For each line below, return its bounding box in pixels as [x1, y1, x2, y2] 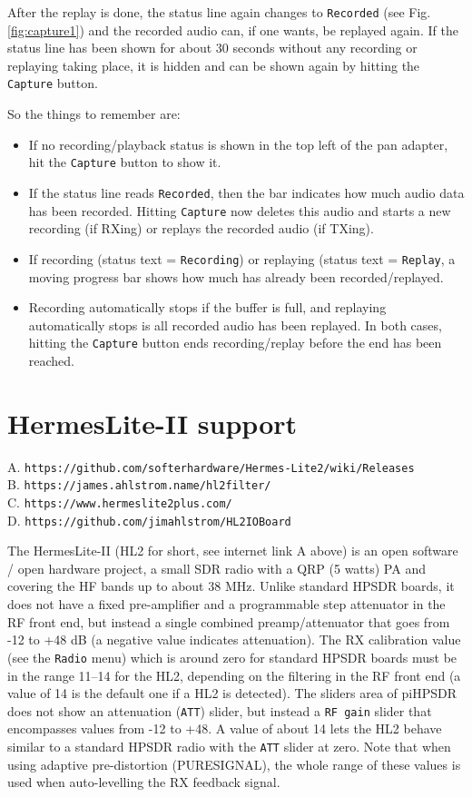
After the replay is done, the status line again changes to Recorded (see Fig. [7, 3, 431, 21]
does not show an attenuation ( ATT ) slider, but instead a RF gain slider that [7, 701, 432, 720]
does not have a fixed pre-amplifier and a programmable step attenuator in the [7, 595, 446, 614]
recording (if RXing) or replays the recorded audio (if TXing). [28, 219, 374, 238]
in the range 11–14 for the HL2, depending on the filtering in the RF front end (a [7, 665, 461, 684]
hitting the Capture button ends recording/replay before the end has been [28, 333, 442, 352]
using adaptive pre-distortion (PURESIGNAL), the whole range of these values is [7, 754, 461, 773]
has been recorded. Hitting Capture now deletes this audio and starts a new [28, 201, 451, 220]
